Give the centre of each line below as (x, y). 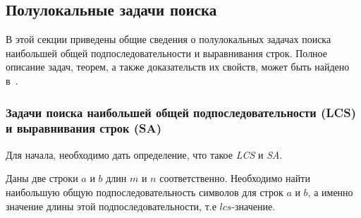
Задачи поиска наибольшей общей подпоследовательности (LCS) (181, 112)
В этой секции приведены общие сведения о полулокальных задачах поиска (169, 39)
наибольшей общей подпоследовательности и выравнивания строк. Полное (166, 53)
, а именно (330, 192)
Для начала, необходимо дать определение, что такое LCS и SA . (144, 154)
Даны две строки (42, 178)
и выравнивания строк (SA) (84, 128)
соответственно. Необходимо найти (235, 178)
